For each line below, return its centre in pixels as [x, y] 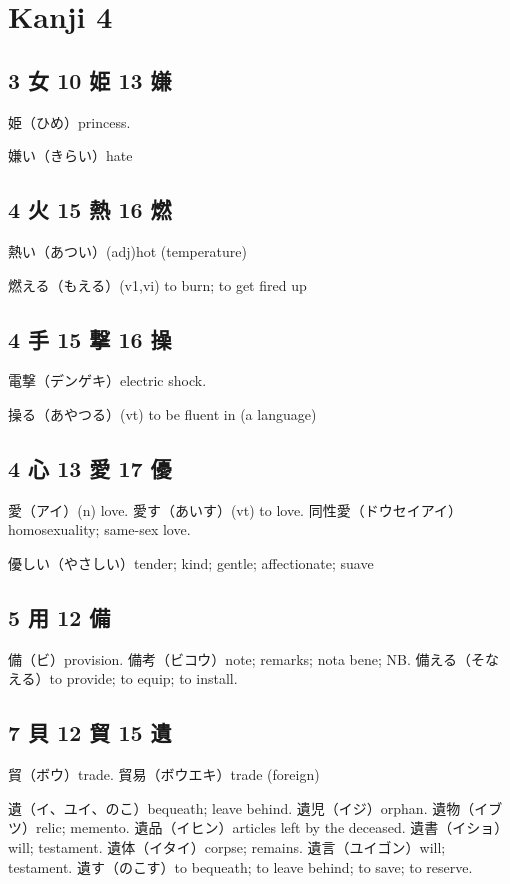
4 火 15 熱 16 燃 [90, 209]
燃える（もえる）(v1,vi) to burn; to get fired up [157, 284]
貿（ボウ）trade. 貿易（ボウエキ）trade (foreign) [164, 774]
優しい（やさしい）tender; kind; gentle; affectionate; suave [191, 562]
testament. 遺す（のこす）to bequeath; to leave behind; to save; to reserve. [240, 866]
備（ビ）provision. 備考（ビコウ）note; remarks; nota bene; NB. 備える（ [240, 658]
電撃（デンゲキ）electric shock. [107, 380]
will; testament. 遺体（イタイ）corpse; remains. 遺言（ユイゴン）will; [227, 846]
